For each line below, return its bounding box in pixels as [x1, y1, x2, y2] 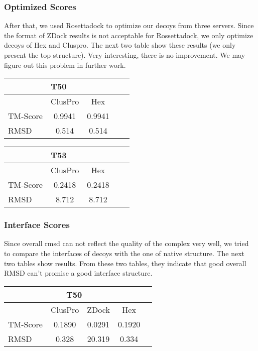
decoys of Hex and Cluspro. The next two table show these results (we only [4, 40, 236, 50]
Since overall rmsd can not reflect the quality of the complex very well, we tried [4, 238, 249, 249]
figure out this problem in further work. [4, 59, 126, 70]
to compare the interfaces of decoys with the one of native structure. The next [4, 248, 245, 258]
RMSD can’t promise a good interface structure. [4, 268, 153, 278]
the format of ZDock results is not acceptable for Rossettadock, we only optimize [4, 30, 253, 40]
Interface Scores [4, 218, 70, 231]
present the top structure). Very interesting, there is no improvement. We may [4, 50, 245, 60]
